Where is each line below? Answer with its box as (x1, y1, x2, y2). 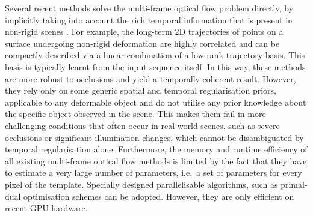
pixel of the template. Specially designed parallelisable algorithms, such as (5, 178, 278, 190)
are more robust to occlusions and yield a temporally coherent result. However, (5, 72, 296, 85)
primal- (280, 178, 308, 190)
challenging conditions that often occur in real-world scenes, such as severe (5, 119, 280, 131)
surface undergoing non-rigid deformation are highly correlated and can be (5, 37, 280, 49)
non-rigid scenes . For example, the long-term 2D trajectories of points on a (5, 25, 284, 38)
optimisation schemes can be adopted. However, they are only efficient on (23, 190, 294, 202)
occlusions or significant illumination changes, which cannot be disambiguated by (5, 131, 304, 143)
